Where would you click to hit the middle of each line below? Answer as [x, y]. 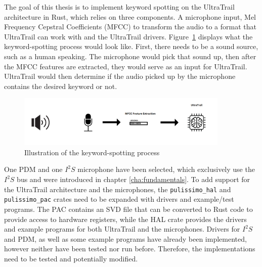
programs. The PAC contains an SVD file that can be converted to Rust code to [128, 209]
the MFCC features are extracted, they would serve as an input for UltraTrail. [126, 66]
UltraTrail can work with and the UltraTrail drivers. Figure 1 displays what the [128, 36]
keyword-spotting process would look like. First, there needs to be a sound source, [131, 46]
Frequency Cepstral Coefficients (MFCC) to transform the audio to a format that [130, 27]
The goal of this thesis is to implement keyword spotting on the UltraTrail [119, 7]
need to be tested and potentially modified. [71, 258]
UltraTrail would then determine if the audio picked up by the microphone [120, 76]
